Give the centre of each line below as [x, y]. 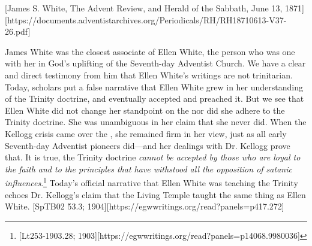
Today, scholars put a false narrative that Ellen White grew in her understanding [154, 86]
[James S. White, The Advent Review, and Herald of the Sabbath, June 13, [144, 8]
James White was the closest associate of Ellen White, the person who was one [150, 51]
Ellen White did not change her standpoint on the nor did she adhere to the [145, 110]
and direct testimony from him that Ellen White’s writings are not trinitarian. [149, 75]
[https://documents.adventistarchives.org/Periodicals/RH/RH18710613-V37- [146, 19]
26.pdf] [18, 31]
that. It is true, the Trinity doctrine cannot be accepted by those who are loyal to [153, 157]
